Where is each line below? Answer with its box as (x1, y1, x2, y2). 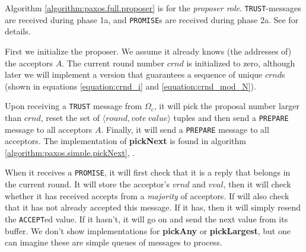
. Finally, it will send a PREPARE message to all (101, 123, 269, 135)
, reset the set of (40, 111, 100, 123)
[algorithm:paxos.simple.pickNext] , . (5, 146, 135, 158)
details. (5, 25, 31, 37)
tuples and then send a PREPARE (173, 111, 289, 123)
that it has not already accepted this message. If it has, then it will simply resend (5, 201, 301, 213)
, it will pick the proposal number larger (154, 100, 299, 112)
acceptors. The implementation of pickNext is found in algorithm (5, 135, 247, 147)
